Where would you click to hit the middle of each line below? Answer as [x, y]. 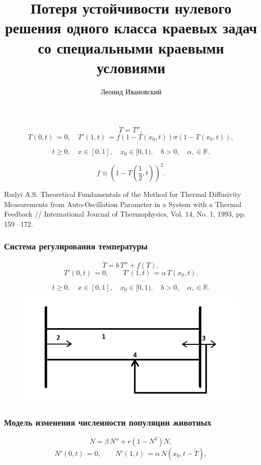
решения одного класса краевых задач [131, 28]
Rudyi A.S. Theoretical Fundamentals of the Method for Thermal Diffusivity [123, 194]
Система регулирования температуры [76, 246]
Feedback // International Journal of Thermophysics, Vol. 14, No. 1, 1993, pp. [125, 214]
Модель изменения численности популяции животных [108, 422]
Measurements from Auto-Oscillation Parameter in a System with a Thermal [123, 204]
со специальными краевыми [131, 47]
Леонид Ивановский [131, 91]
